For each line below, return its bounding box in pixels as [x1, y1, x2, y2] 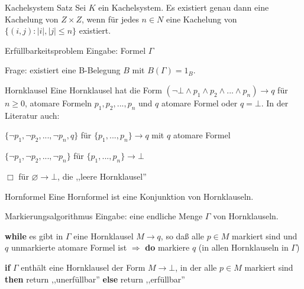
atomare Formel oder [161, 96, 238, 109]
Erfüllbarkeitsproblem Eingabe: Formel [5, 44, 146, 56]
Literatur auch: [5, 109, 60, 121]
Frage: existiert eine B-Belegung [5, 64, 121, 76]
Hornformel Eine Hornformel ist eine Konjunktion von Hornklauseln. [5, 190, 254, 202]
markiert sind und [232, 229, 297, 242]
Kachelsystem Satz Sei [5, 1, 86, 13]
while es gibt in [5, 229, 63, 242]
